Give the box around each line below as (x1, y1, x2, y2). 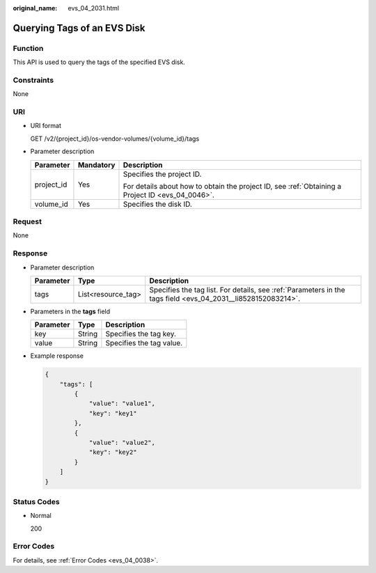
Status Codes (13, 496, 60, 506)
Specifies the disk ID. (123, 199, 193, 209)
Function (13, 43, 44, 53)
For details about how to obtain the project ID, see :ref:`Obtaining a (123, 181, 341, 191)
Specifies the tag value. (105, 338, 183, 348)
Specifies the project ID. (123, 169, 202, 179)
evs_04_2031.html (68, 4, 120, 12)
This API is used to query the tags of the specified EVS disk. (13, 58, 186, 66)
